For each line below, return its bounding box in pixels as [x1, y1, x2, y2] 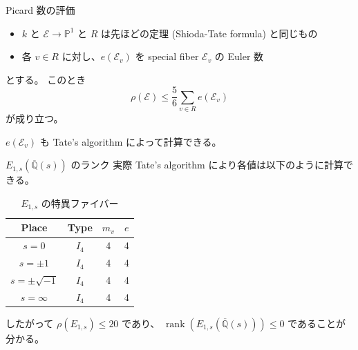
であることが [288, 315, 346, 330]
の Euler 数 [214, 49, 264, 64]
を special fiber [135, 49, 199, 64]
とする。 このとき [6, 72, 86, 86]
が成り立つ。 [6, 111, 64, 126]
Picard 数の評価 [6, 3, 75, 17]
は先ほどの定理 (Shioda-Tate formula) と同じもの [101, 26, 318, 40]
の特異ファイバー [41, 195, 119, 210]
